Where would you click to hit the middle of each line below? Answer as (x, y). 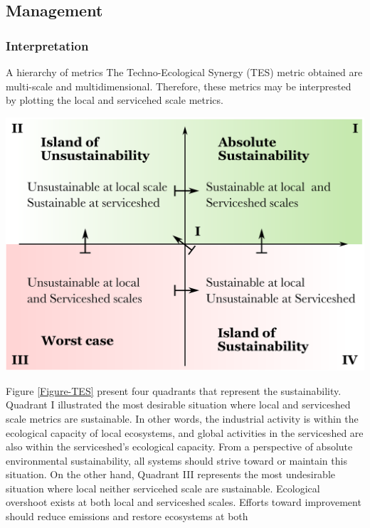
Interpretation (47, 45)
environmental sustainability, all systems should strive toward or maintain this (176, 460)
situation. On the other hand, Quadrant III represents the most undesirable (171, 474)
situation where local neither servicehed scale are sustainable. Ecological (163, 488)
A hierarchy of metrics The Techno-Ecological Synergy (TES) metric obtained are (184, 72)
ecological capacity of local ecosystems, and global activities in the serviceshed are (185, 432)
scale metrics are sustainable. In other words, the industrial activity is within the (182, 418)
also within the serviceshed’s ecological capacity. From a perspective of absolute (179, 447)
